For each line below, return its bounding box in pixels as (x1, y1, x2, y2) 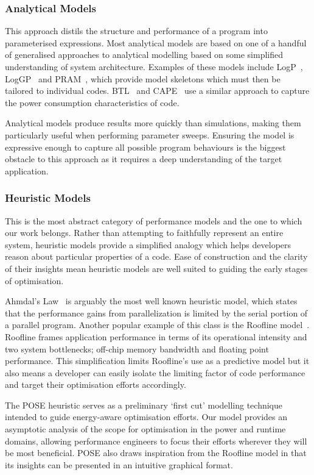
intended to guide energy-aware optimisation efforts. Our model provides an (5, 410, 287, 423)
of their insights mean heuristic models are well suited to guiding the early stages (5, 262, 308, 274)
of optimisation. (5, 274, 64, 287)
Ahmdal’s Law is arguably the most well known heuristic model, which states (5, 295, 298, 307)
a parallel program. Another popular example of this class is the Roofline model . (5, 318, 310, 331)
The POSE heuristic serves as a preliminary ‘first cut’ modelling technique (5, 398, 282, 411)
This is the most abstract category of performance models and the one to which (5, 214, 302, 227)
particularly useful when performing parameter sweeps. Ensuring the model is (5, 128, 295, 141)
